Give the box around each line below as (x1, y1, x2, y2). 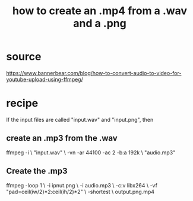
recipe (6, 96, 39, 110)
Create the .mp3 (6, 166, 68, 176)
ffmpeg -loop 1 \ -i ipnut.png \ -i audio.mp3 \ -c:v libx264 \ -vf (6, 181, 157, 189)
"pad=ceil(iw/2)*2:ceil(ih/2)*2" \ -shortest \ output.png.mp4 (6, 188, 155, 195)
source (6, 50, 42, 63)
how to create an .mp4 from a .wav (12, 4, 188, 18)
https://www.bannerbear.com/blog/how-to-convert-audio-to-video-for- (6, 69, 182, 76)
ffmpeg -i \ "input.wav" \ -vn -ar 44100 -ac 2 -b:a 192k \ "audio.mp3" (6, 149, 176, 156)
